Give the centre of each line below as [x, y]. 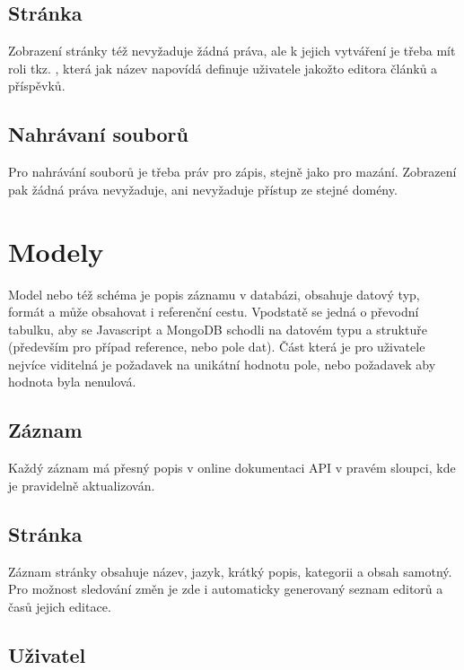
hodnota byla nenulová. [72, 382]
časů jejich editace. [60, 606]
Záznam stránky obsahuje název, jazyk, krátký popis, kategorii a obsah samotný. [230, 571]
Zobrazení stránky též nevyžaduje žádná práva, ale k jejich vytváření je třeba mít [232, 51]
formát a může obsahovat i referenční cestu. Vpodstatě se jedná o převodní [214, 312]
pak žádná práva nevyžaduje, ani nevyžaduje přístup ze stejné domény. [203, 189]
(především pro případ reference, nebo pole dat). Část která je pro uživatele [217, 347]
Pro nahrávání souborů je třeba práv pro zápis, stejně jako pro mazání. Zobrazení [232, 172]
